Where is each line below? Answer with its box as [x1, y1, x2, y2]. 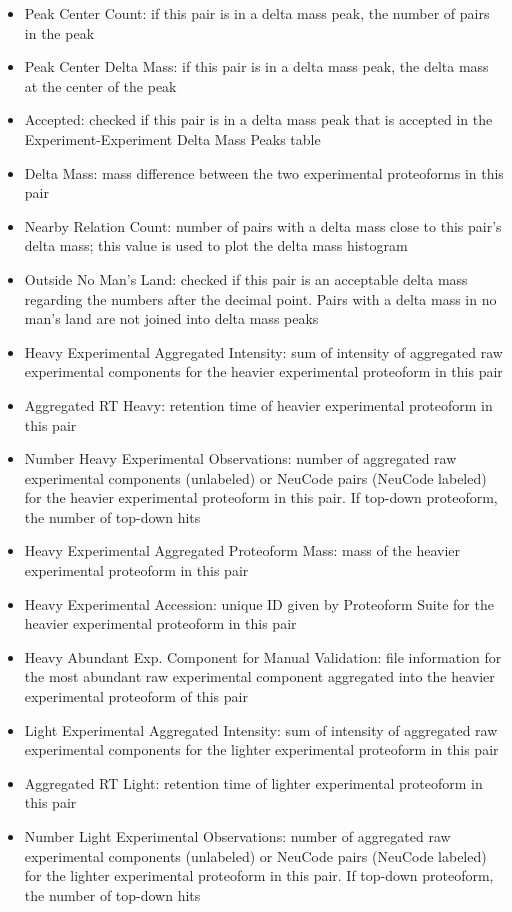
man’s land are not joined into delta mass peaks [24, 308, 319, 329]
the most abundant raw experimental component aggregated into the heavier [24, 666, 495, 687]
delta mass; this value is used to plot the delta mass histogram [24, 235, 408, 256]
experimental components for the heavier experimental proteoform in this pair [24, 361, 503, 382]
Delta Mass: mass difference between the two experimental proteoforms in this [24, 162, 504, 183]
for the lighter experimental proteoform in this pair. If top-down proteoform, [24, 865, 494, 886]
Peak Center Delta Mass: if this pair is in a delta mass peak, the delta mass [24, 56, 489, 77]
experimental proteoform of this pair [24, 686, 248, 707]
